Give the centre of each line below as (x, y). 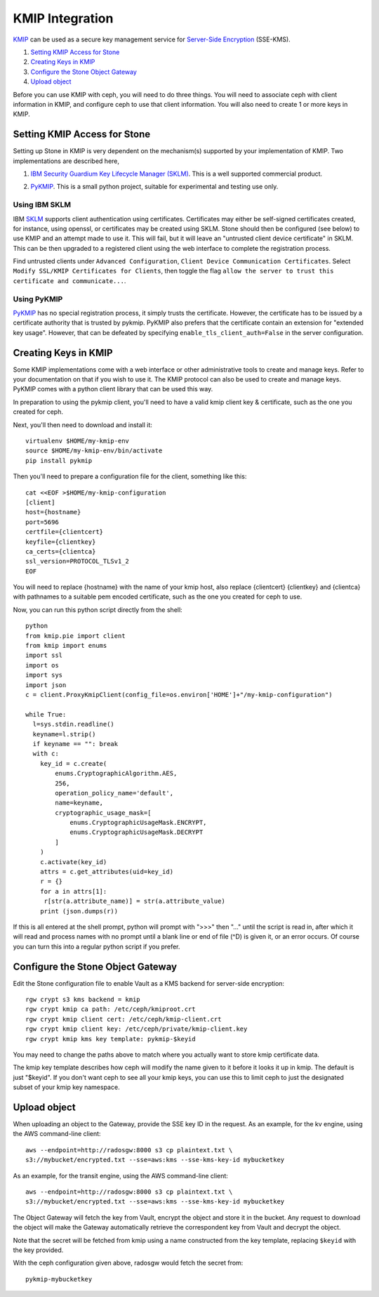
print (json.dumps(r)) (79, 911)
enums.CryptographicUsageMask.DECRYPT (137, 832)
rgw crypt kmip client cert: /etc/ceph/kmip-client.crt (124, 1019)
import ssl (44, 656)
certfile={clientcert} (65, 532)
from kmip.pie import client (75, 636)
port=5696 (42, 522)
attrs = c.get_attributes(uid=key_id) (107, 872)
